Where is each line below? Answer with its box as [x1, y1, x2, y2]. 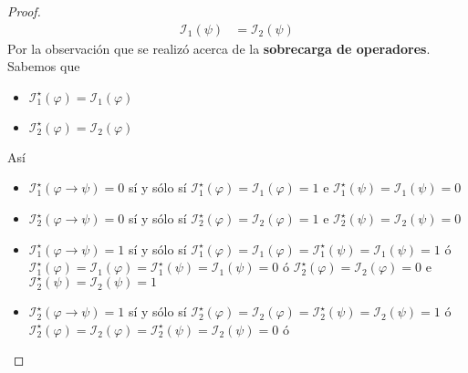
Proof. [7, 2, 41, 20]
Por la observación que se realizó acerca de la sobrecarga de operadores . [7, 38, 431, 57]
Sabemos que [7, 57, 80, 76]
